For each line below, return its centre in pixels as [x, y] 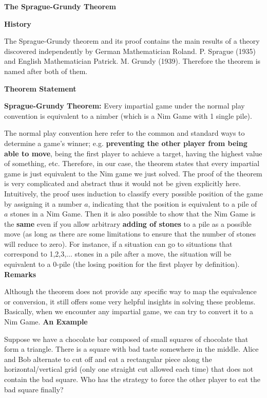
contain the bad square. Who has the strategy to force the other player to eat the [132, 379]
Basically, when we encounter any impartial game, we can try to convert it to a [129, 311]
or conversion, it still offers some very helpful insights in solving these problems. [130, 301]
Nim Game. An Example [46, 322]
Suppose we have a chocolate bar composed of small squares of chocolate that [126, 339]
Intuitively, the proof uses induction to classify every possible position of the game [133, 193]
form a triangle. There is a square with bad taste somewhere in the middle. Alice [131, 349]
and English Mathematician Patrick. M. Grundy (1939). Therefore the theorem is [132, 61]
